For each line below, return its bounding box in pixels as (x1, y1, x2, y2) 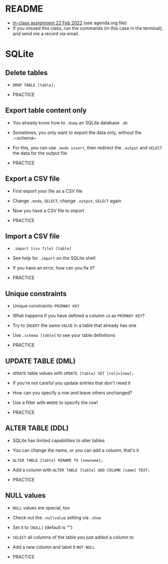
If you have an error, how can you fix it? (12, 265, 95, 271)
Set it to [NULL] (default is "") (12, 524, 73, 530)
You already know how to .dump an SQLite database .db (12, 119, 128, 125)
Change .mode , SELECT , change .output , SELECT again (12, 198, 122, 204)
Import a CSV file (5, 232, 60, 240)
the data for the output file (12, 150, 67, 156)
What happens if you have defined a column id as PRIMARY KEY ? (12, 313, 145, 319)
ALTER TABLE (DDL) (5, 424, 69, 432)
